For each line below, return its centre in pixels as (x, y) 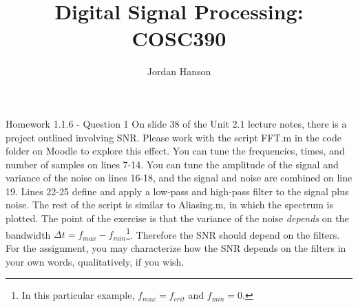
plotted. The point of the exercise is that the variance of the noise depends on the (177, 218)
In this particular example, (78, 295)
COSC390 (179, 38)
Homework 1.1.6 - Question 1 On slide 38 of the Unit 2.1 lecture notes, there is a (176, 123)
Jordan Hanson (179, 71)
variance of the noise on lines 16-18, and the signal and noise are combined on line (179, 178)
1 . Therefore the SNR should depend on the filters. (233, 233)
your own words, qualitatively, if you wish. (95, 261)
